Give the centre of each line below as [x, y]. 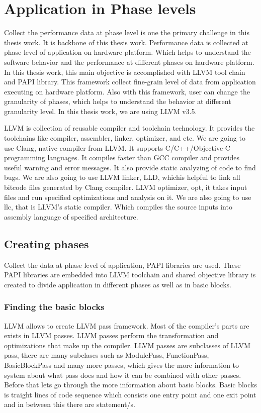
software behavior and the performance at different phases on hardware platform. [129, 62]
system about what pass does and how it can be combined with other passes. [123, 375]
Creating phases [47, 243]
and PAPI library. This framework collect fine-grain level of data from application [130, 82]
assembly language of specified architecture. [71, 216]
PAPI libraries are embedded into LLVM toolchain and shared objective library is [130, 275]
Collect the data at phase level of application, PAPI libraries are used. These [122, 265]
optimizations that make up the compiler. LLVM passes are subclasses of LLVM [127, 345]
